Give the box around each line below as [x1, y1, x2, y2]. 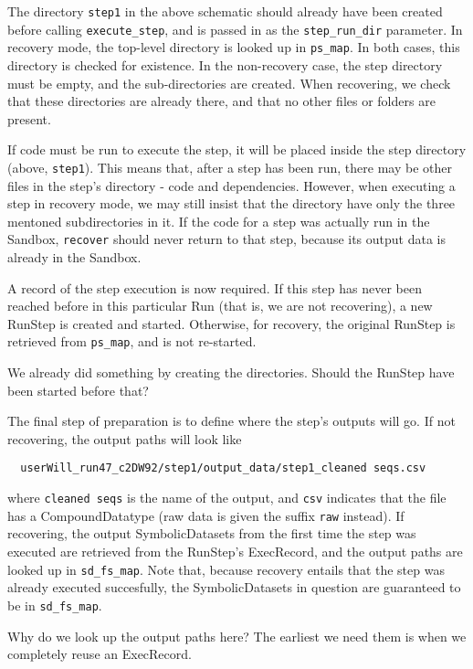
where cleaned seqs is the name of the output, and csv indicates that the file [7, 488, 447, 507]
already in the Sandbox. [7, 248, 142, 267]
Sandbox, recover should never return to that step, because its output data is [7, 229, 447, 249]
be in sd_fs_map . [7, 595, 102, 614]
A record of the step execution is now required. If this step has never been [7, 278, 422, 297]
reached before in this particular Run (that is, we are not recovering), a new [7, 296, 433, 315]
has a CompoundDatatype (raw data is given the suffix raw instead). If [7, 505, 405, 525]
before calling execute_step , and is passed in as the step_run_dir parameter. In [7, 19, 463, 38]
